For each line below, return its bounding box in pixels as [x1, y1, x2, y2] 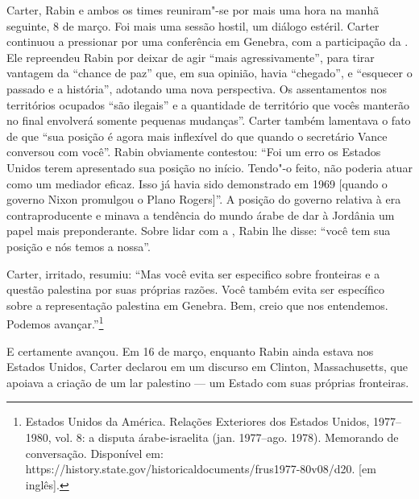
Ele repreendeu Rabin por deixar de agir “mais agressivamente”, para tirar [6, 48, 375, 65]
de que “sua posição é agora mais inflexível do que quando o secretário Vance [6, 127, 388, 144]
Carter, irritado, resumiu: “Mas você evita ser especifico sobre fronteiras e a [6, 265, 380, 282]
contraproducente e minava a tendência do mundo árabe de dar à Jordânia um [6, 206, 395, 223]
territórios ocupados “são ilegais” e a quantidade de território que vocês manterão [6, 96, 409, 113]
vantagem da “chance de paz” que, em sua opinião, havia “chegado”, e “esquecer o [6, 64, 413, 81]
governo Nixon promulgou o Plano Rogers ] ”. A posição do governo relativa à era [6, 191, 401, 208]
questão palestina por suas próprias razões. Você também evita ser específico [6, 281, 384, 298]
